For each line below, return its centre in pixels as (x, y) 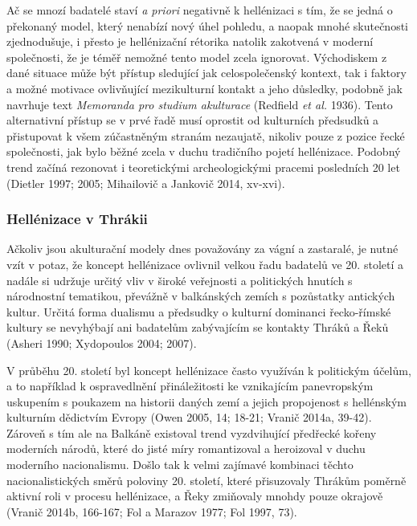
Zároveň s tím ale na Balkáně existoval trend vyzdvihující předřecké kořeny (192, 432)
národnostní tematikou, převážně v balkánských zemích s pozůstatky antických (201, 296)
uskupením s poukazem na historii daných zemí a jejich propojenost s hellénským (206, 401)
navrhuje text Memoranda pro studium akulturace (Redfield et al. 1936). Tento (200, 104)
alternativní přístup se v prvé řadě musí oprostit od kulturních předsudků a (193, 120)
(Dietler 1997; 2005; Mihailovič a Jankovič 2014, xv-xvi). (146, 183)
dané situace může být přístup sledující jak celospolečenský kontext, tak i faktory (206, 73)
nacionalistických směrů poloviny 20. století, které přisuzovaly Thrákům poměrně (206, 480)
